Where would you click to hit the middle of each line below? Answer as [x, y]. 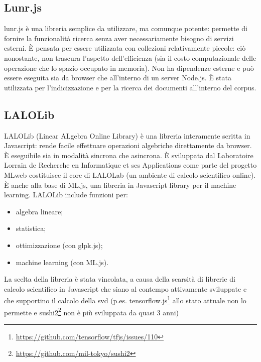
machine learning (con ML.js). [62, 262]
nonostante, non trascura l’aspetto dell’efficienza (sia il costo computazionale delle [130, 57]
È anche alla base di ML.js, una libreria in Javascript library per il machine [120, 185]
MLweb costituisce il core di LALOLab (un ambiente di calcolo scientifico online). [130, 174]
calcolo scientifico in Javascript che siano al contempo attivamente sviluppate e [125, 288]
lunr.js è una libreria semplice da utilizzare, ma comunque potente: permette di [126, 28]
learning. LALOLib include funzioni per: [66, 195]
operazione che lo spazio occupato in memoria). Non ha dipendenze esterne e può [129, 68]
